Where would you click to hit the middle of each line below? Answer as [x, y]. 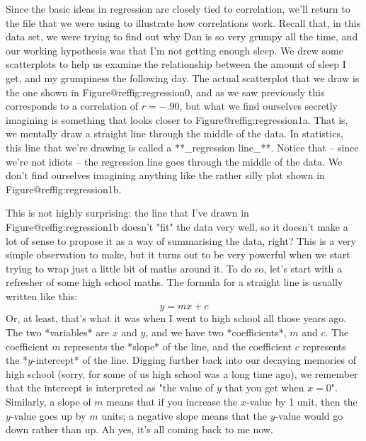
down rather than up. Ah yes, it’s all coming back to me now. [139, 429]
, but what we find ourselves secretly [258, 106]
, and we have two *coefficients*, [216, 332]
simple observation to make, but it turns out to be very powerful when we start [178, 254]
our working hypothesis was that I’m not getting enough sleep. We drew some [175, 50]
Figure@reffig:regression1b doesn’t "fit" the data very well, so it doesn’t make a [177, 226]
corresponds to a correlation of [72, 106]
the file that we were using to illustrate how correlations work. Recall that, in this [183, 22]
